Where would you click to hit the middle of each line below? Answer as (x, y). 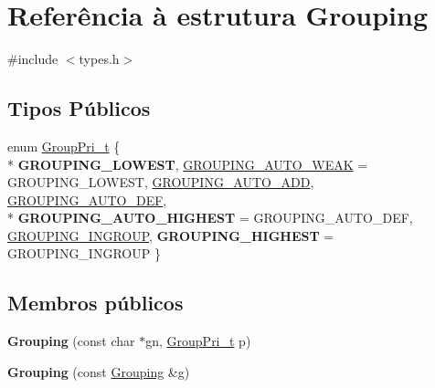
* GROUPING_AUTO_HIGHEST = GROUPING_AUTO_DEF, (210, 218)
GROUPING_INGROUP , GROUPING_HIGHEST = (171, 235)
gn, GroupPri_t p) (198, 341)
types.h (99, 59)
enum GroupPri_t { (64, 146)
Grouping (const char (71, 341)
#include (33, 59)
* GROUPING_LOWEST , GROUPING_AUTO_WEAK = (188, 164)
